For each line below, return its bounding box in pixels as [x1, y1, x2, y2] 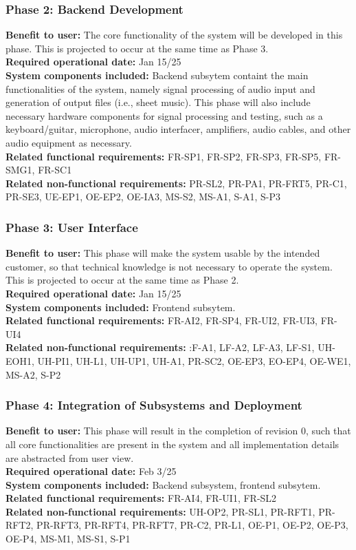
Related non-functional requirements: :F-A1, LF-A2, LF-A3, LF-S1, [5, 340, 315, 355]
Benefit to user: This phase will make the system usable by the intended [5, 246, 320, 260]
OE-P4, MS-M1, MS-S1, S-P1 [5, 531, 131, 546]
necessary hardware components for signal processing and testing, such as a [5, 108, 323, 123]
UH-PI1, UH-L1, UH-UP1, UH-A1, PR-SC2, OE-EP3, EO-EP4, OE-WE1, [37, 353, 351, 368]
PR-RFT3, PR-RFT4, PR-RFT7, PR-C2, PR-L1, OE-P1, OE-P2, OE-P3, [36, 518, 348, 532]
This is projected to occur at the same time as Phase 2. [5, 273, 239, 287]
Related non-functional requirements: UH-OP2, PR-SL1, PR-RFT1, [5, 504, 315, 518]
